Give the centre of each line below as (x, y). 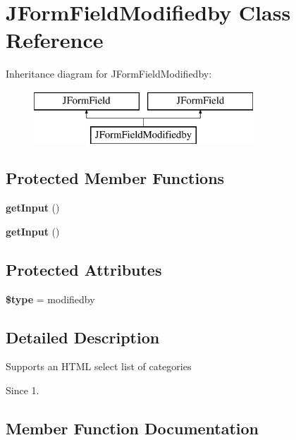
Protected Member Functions (115, 178)
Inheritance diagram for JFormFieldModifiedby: (109, 74)
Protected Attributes (84, 269)
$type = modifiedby (50, 299)
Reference (55, 40)
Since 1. (23, 390)
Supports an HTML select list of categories (99, 366)
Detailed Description (83, 337)
